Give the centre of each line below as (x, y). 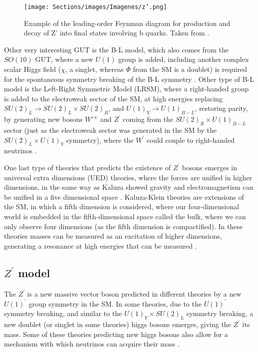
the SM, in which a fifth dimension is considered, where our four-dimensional (122, 206)
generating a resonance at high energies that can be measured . (101, 245)
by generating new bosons (43, 119)
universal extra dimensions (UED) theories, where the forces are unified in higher (128, 177)
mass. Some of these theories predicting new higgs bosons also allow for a (116, 334)
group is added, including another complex (184, 59)
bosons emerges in (210, 167)
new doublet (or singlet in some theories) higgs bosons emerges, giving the (118, 324)
